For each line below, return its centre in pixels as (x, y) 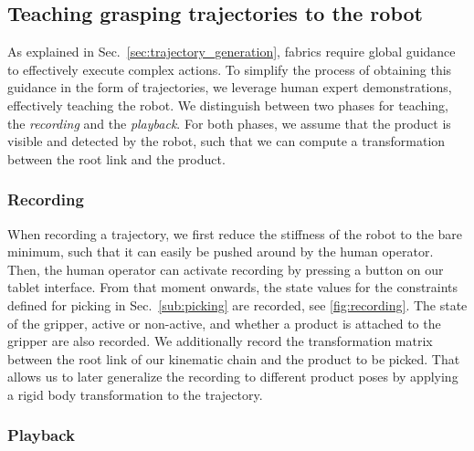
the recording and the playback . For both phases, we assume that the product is (229, 123)
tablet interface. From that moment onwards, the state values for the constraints (233, 287)
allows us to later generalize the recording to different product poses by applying (233, 377)
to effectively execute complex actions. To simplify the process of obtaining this (230, 69)
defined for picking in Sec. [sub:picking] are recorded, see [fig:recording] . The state (237, 304)
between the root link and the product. (116, 158)
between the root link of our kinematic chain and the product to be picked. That (234, 358)
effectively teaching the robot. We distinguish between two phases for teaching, (228, 105)
